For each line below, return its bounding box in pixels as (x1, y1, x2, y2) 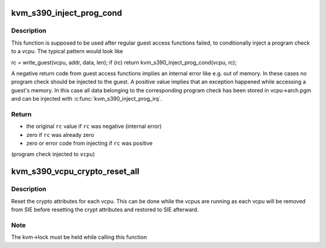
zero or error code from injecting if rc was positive (26, 139, 153, 147)
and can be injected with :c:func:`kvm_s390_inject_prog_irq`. (11, 95, 162, 103)
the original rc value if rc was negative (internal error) (26, 122, 162, 130)
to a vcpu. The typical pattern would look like (11, 48, 123, 55)
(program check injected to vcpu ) (11, 151, 95, 158)
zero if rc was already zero (26, 131, 95, 138)
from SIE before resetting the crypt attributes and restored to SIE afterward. (11, 206, 199, 213)
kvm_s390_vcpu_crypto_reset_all (11, 167, 140, 177)
